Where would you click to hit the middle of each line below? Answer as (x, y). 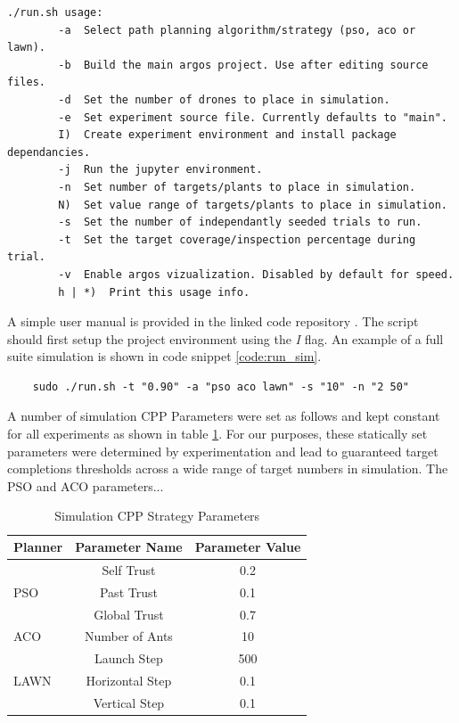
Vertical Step (129, 702)
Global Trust (129, 614)
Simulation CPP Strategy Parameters (157, 516)
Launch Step (129, 658)
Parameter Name (129, 547)
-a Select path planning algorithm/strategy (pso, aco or (237, 30)
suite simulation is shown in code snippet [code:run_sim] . (164, 356)
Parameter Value (248, 547)
